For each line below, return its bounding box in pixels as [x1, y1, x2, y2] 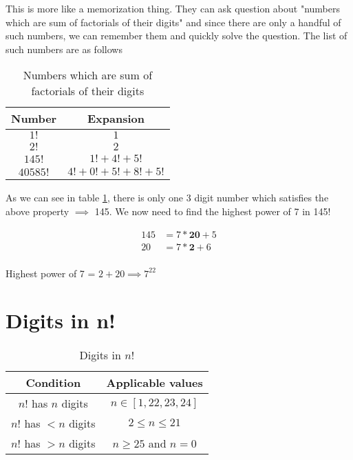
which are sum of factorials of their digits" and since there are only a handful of [6, 14, 341, 29]
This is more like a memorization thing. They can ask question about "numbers [6, 1, 340, 15]
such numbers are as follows [6, 41, 122, 56]
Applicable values [106, 374, 203, 391]
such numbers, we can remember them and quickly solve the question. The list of [6, 28, 347, 43]
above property [6, 203, 69, 218]
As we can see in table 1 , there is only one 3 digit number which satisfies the [6, 190, 329, 205]
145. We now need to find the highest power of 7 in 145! [94, 203, 331, 218]
